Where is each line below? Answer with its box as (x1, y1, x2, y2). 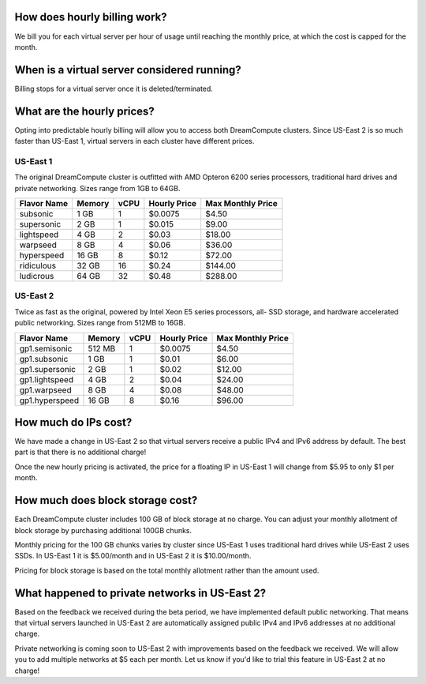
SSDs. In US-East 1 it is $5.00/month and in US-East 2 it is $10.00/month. (14, 551, 252, 561)
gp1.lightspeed (19, 374, 74, 385)
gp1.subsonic (19, 353, 69, 364)
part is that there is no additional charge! (14, 447, 147, 457)
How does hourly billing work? (14, 10, 167, 24)
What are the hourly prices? (14, 104, 155, 118)
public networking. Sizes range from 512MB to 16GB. (14, 318, 185, 328)
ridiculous (19, 261, 57, 272)
